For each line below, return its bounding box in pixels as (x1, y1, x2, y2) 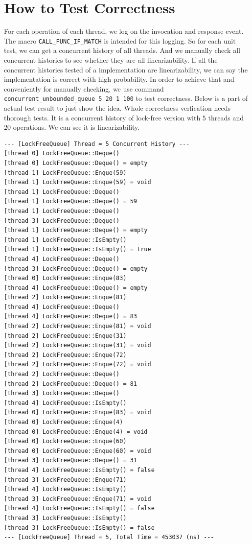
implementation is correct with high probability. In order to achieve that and (4, 74, 234, 84)
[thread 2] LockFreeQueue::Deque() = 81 (4, 380, 137, 387)
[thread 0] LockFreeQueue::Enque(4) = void (4, 428, 148, 435)
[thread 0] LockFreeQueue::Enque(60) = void (4, 447, 151, 454)
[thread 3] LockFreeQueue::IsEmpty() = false (4, 524, 155, 531)
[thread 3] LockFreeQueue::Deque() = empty (4, 265, 148, 272)
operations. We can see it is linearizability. (13, 122, 140, 132)
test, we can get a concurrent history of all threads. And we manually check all (4, 45, 240, 55)
